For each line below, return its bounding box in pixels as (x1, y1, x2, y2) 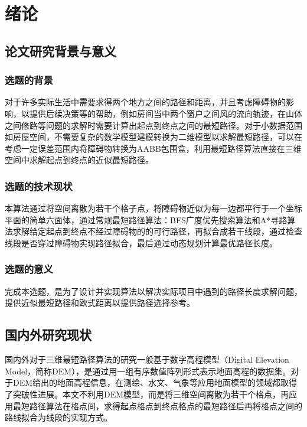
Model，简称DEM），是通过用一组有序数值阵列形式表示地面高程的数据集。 (5, 364, 291, 377)
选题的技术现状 (5, 178, 73, 193)
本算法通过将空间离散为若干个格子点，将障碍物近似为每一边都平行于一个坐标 (5, 202, 302, 214)
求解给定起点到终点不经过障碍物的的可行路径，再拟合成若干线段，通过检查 (12, 225, 302, 237)
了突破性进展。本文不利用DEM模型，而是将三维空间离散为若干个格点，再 (5, 387, 289, 400)
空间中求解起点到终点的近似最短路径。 (5, 154, 153, 166)
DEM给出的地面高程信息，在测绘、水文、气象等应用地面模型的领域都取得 (12, 376, 298, 389)
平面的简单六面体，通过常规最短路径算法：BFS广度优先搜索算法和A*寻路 (5, 213, 288, 226)
